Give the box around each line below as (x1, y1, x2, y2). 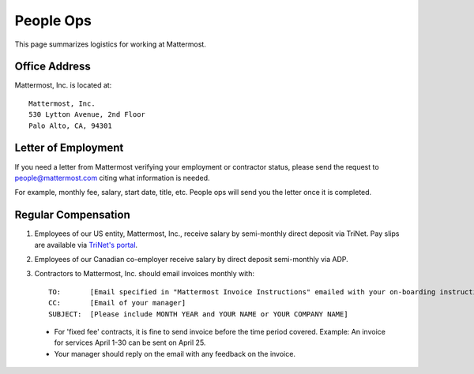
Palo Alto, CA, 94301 (28, 121, 112, 130)
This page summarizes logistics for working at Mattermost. (14, 39, 207, 49)
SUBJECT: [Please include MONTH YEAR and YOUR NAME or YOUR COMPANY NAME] (48, 309, 348, 319)
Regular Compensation (14, 208, 130, 222)
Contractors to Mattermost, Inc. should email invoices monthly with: (34, 269, 254, 279)
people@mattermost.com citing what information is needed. (14, 173, 210, 182)
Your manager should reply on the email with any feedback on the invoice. (54, 349, 296, 358)
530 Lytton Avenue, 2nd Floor (28, 110, 146, 119)
